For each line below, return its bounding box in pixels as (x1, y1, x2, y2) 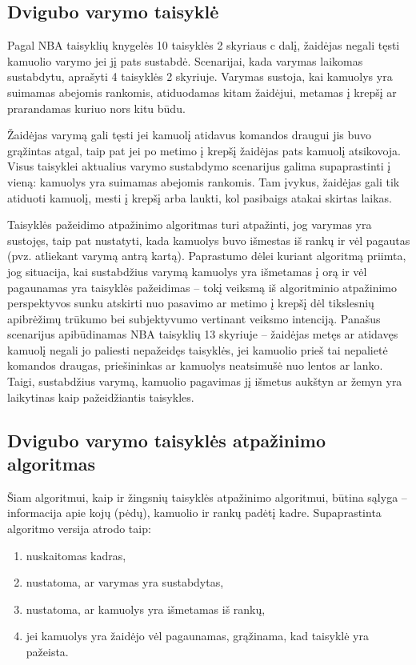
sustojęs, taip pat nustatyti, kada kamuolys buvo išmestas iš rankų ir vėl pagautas (7, 231, 410, 248)
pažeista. (26, 643, 69, 660)
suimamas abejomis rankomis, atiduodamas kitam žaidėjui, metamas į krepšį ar (7, 83, 397, 100)
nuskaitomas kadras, (26, 547, 126, 563)
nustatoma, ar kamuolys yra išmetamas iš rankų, (26, 600, 266, 617)
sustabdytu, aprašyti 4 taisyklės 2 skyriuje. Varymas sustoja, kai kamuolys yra (7, 68, 393, 85)
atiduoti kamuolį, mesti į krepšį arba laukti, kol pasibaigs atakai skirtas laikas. (7, 189, 392, 206)
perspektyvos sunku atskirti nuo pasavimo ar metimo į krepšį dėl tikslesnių (7, 294, 374, 311)
